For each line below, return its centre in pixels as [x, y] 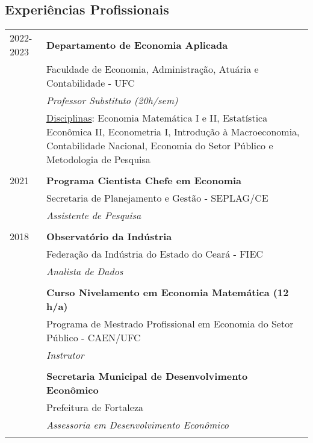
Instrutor [65, 355]
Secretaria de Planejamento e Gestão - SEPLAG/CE [157, 198]
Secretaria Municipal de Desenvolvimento [147, 376]
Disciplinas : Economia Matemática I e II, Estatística [157, 118]
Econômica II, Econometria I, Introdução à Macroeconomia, [173, 132]
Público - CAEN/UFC [93, 338]
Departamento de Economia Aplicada [137, 45]
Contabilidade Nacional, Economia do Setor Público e [160, 146]
